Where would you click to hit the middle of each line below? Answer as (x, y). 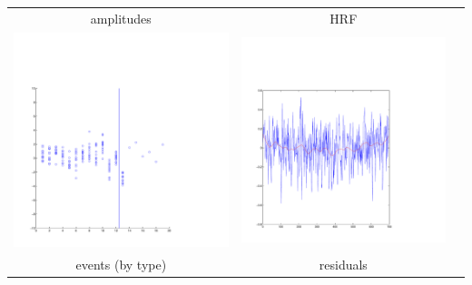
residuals (343, 265)
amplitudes (121, 18)
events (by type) (121, 265)
